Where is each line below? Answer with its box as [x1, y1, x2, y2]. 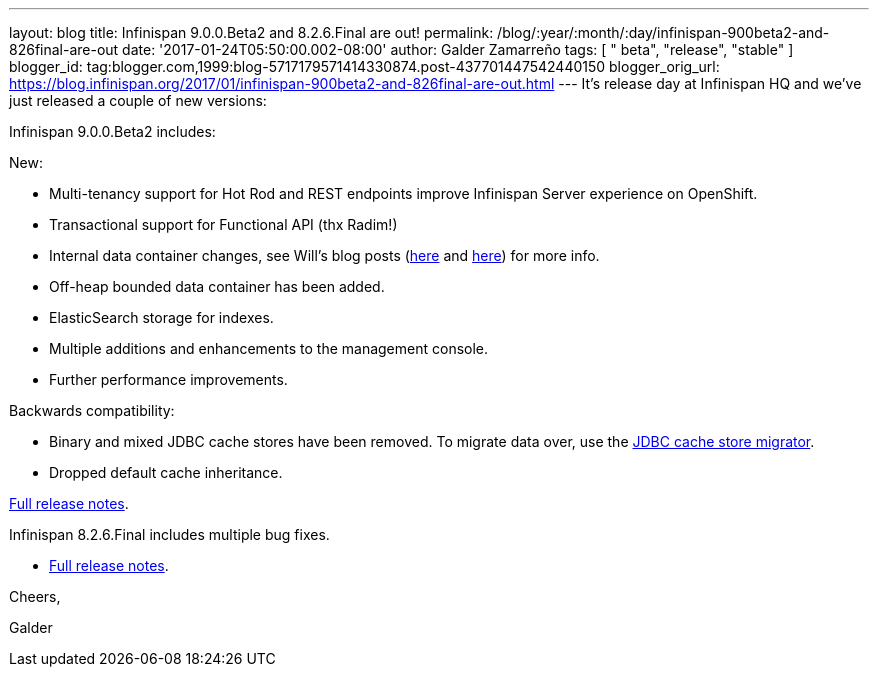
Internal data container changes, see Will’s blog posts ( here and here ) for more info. [49, 247, 600, 264]
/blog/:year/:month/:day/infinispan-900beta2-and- [497, 24, 830, 41]
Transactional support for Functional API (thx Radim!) [49, 216, 398, 233]
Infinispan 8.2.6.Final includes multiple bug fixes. [9, 526, 330, 543]
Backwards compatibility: [9, 402, 175, 419]
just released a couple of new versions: [9, 92, 267, 109]
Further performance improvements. [49, 371, 288, 388]
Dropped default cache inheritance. [49, 464, 283, 481]
